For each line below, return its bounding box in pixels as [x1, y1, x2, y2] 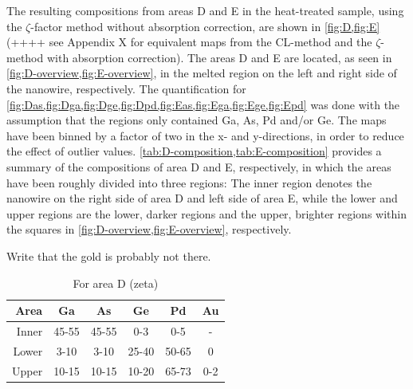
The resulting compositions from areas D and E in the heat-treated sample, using [6, 2, 404, 18]
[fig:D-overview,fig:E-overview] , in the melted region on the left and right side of [6, 65, 397, 81]
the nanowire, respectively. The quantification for [6, 80, 246, 96]
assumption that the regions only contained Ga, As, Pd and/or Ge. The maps [6, 112, 387, 128]
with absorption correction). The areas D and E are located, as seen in [46, 49, 392, 65]
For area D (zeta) [73, 274, 159, 291]
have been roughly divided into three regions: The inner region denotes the [6, 174, 372, 191]
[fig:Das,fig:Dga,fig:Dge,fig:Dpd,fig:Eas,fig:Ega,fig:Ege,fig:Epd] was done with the [6, 96, 400, 112]
